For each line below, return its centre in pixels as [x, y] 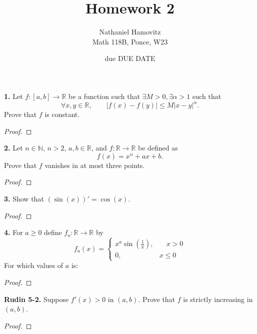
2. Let [13, 148]
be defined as [158, 148]
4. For [13, 232]
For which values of [34, 265]
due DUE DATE [130, 58]
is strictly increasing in [218, 299]
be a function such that [104, 96]
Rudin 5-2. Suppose [36, 299]
